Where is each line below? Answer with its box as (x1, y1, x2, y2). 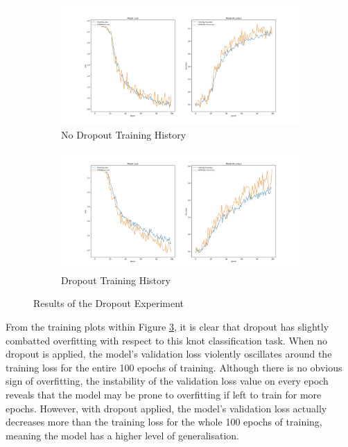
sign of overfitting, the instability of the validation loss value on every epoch (6, 374, 329, 388)
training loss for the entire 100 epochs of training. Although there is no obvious (6, 360, 342, 374)
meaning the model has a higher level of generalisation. (6, 428, 240, 442)
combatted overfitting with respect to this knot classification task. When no (6, 333, 328, 347)
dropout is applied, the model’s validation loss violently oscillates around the (6, 347, 332, 361)
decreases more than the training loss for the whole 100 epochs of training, (6, 414, 322, 429)
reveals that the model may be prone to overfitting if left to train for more (6, 387, 322, 401)
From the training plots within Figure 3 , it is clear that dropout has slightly (6, 319, 329, 333)
